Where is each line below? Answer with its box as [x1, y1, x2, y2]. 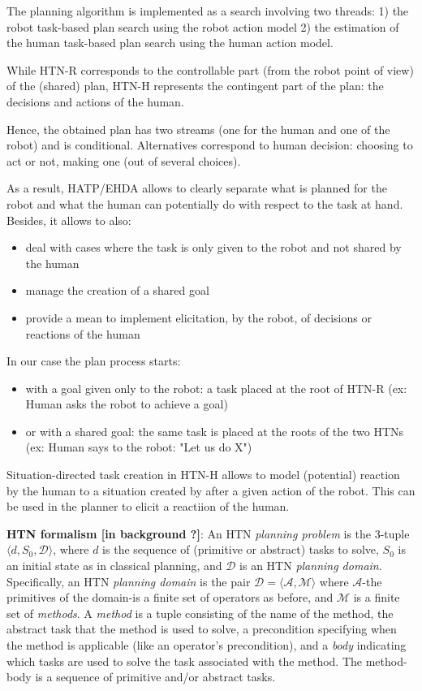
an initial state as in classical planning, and [6, 557, 222, 574]
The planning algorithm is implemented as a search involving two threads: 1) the [6, 2, 409, 19]
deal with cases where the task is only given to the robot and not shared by [25, 239, 402, 256]
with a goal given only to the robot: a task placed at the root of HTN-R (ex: [25, 379, 407, 396]
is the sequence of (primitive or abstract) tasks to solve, [102, 541, 379, 558]
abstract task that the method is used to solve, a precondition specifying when [6, 620, 397, 637]
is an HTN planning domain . [239, 557, 382, 574]
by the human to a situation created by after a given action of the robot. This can [6, 482, 416, 499]
